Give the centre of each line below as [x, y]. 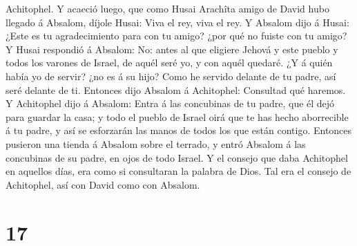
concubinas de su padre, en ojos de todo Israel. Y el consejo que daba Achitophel [177, 157]
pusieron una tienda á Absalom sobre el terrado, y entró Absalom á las [156, 143]
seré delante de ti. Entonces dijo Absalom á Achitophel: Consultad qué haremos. [176, 89]
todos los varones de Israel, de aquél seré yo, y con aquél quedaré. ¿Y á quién [169, 63]
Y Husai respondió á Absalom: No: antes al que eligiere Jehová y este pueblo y [172, 49]
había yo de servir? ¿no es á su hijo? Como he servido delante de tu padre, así [171, 76]
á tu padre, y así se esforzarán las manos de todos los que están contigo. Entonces [179, 130]
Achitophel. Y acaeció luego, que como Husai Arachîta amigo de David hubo [167, 8]
